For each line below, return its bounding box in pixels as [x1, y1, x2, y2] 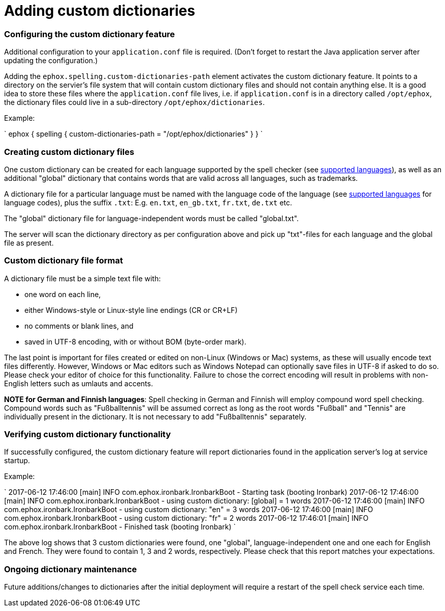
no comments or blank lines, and [24, 321, 134, 330]
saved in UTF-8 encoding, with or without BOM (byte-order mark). [24, 337, 247, 346]
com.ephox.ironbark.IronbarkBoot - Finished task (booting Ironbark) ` [4, 522, 236, 532]
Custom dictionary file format [4, 255, 123, 266]
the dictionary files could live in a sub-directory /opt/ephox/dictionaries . [4, 98, 265, 107]
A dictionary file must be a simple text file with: [4, 274, 161, 283]
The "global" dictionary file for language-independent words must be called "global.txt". [4, 214, 299, 223]
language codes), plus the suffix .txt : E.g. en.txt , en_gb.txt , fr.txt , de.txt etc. [4, 198, 292, 207]
